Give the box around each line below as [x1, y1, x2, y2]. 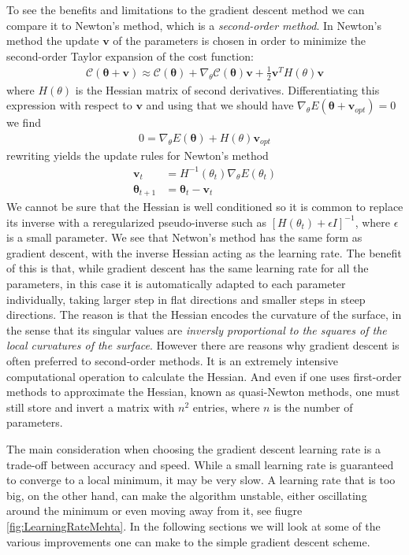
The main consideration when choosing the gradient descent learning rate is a [6, 440, 381, 457]
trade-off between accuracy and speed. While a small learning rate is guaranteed [6, 456, 394, 472]
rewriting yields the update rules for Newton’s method [6, 147, 269, 164]
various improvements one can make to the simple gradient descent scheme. [6, 533, 370, 549]
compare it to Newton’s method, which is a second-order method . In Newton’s [6, 17, 381, 33]
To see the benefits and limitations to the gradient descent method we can [6, 2, 365, 17]
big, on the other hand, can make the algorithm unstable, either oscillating [6, 487, 367, 503]
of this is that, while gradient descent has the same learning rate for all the [6, 260, 369, 276]
